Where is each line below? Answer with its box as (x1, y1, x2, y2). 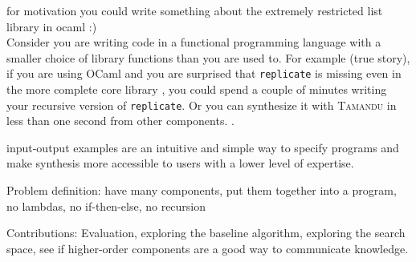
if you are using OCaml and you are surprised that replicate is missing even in (6, 65, 402, 82)
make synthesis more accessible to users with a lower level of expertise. (6, 155, 354, 171)
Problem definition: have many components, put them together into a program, (6, 182, 397, 199)
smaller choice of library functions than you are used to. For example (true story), (6, 49, 410, 66)
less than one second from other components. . (6, 112, 235, 129)
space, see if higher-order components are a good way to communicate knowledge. (6, 240, 409, 256)
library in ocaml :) (6, 18, 97, 34)
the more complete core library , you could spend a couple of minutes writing (6, 81, 387, 98)
